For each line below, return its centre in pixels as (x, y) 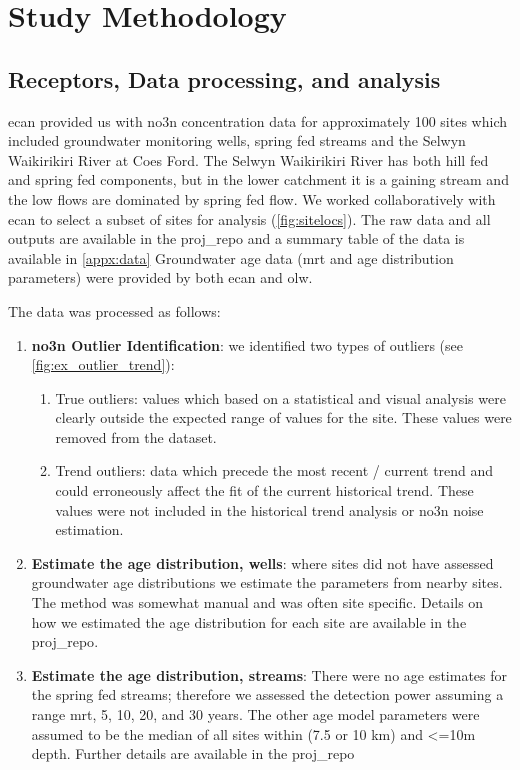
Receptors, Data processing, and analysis (224, 78)
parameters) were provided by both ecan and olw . (160, 277)
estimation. (89, 529)
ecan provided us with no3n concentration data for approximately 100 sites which (257, 120)
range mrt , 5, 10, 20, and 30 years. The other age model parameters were (255, 714)
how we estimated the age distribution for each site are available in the (249, 621)
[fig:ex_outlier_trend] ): (103, 364)
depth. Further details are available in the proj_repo (193, 753)
